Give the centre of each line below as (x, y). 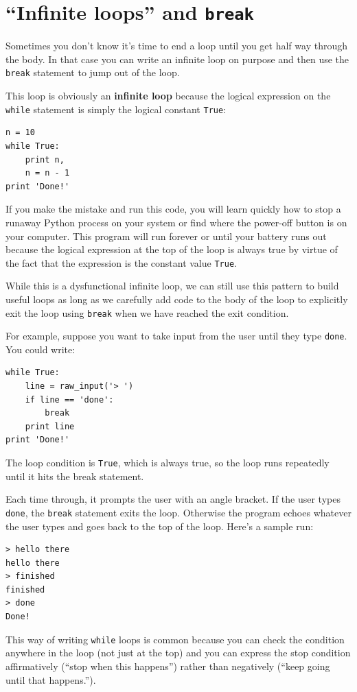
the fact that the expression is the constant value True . (121, 262)
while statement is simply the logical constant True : (116, 109)
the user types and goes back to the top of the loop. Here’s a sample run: (160, 526)
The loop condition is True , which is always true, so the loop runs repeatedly (168, 462)
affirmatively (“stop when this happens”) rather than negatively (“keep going (168, 666)
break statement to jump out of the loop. (93, 72)
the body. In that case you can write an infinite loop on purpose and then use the (177, 59)
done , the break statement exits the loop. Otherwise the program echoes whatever (178, 512)
